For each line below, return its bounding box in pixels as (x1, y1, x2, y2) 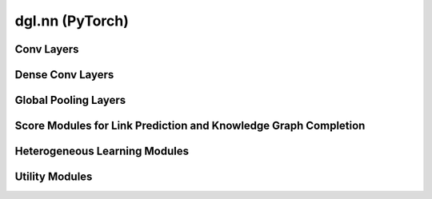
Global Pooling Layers (14, 94, 126, 107)
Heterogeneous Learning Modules (14, 145, 190, 158)
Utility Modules (14, 170, 93, 184)
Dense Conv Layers (14, 68, 114, 82)
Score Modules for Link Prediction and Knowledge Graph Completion (14, 119, 366, 133)
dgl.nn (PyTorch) (14, 12, 130, 30)
